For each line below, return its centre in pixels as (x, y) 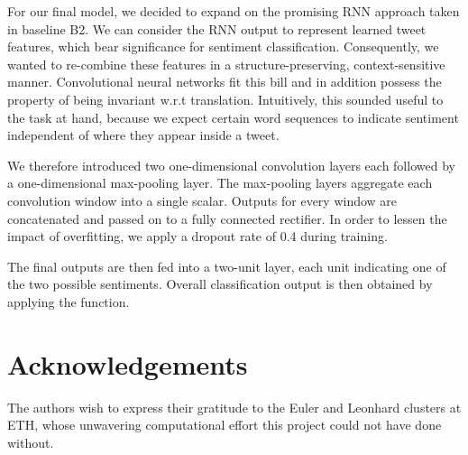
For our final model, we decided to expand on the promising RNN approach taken (234, 11)
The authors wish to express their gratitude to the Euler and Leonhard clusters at (234, 407)
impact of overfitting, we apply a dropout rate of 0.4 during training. (197, 236)
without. (31, 442)
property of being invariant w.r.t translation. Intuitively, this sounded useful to (225, 99)
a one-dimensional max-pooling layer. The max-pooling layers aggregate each (220, 183)
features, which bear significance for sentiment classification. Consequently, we (223, 46)
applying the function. (69, 301)
